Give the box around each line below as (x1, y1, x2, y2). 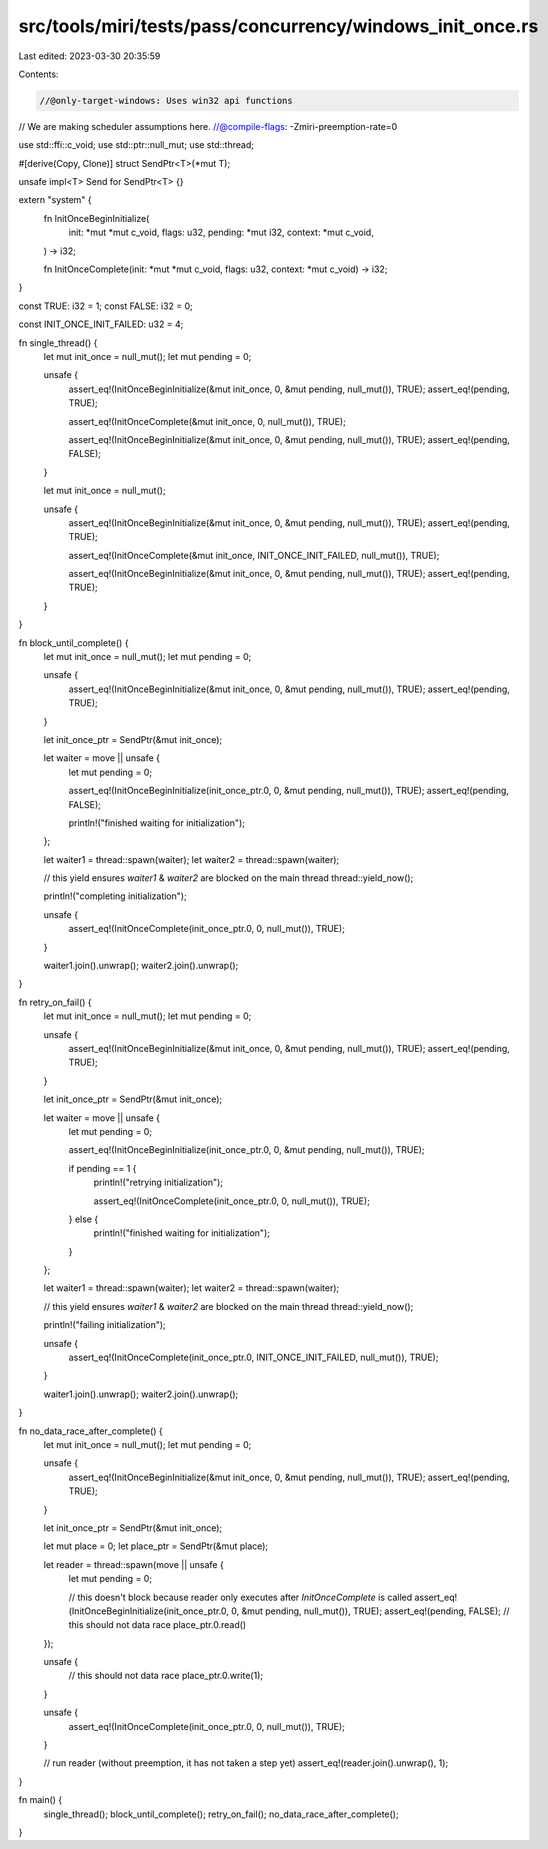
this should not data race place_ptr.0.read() (68, 1619, 247, 1631)
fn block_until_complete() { (18, 636, 129, 649)
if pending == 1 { (68, 1162, 137, 1174)
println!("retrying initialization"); (93, 1176, 224, 1189)
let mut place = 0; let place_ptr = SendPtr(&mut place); (43, 1540, 269, 1552)
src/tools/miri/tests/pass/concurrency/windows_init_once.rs (18, 15, 539, 37)
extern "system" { (18, 194, 92, 206)
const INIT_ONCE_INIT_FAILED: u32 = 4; (18, 318, 184, 330)
